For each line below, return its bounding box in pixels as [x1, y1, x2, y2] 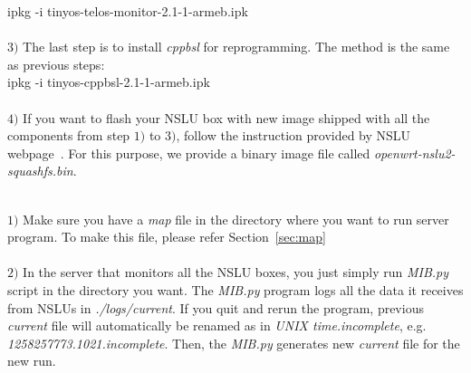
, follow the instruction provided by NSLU [176, 126, 411, 145]
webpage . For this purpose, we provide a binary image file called [7, 143, 370, 162]
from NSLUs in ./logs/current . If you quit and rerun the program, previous [7, 298, 424, 317]
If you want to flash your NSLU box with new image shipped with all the [23, 108, 430, 127]
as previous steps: [7, 54, 105, 73]
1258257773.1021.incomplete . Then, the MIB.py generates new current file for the [7, 333, 460, 352]
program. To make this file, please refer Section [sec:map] [7, 227, 326, 246]
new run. [7, 351, 56, 370]
